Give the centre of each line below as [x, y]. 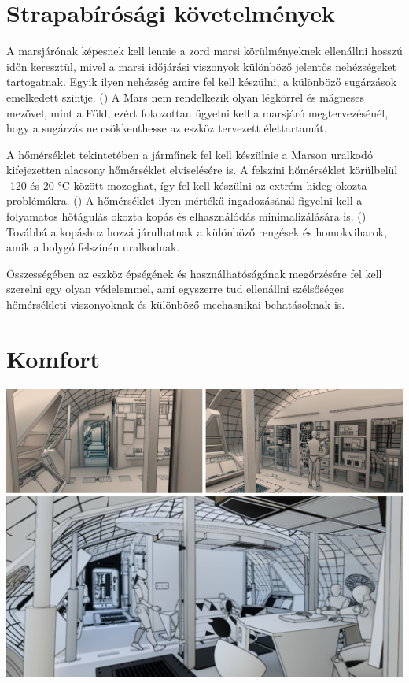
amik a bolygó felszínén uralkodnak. [93, 247]
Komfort [53, 358]
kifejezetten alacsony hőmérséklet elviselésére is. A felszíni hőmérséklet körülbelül [202, 170]
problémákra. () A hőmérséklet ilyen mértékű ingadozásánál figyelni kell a [184, 200]
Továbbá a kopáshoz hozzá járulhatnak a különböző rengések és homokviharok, [197, 231]
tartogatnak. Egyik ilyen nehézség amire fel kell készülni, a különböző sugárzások [202, 82]
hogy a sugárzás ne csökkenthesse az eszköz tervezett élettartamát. [167, 128]
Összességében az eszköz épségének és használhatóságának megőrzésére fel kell [194, 273]
